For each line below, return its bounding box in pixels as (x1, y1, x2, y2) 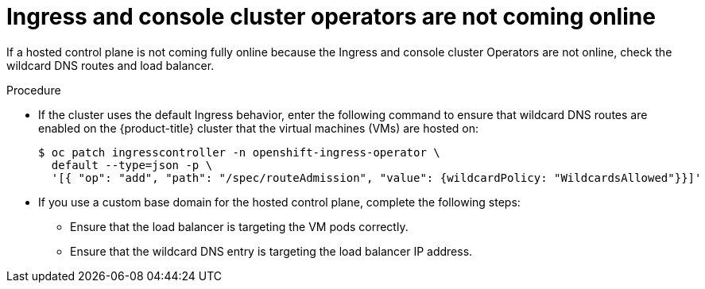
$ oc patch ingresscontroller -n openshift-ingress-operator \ (38, 145, 440, 159)
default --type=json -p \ (51, 158, 213, 171)
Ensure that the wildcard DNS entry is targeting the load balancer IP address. (70, 244, 473, 258)
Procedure (6, 83, 61, 97)
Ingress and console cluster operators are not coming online (6, 3, 656, 30)
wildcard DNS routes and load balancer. (6, 58, 215, 72)
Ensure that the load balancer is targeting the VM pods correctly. (70, 219, 409, 233)
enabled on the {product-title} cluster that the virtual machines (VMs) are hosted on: (38, 121, 479, 135)
